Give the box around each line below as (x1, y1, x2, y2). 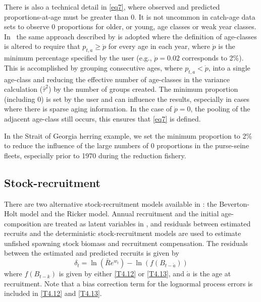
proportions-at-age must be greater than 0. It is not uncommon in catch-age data (4, 11, 255, 22)
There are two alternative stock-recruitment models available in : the (4, 198, 217, 209)
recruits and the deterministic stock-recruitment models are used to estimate (4, 228, 241, 238)
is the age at (192, 268, 231, 279)
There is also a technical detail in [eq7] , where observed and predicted (4, 2, 220, 12)
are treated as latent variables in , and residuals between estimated (43, 218, 251, 228)
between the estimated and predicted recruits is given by (4, 248, 179, 258)
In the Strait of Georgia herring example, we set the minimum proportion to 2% (4, 130, 252, 141)
